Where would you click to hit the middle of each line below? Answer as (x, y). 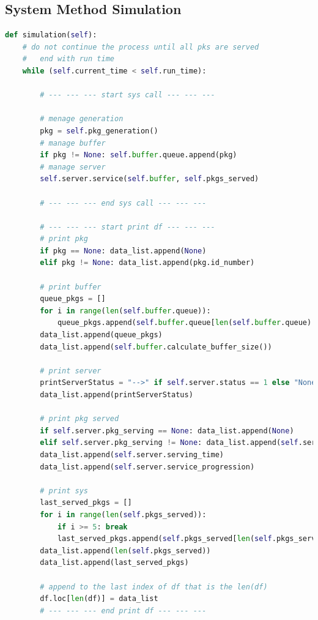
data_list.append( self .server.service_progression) (147, 467)
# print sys (64, 491)
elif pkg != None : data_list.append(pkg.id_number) (147, 263)
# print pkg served (79, 419)
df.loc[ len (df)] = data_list (99, 599)
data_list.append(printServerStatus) (116, 395)
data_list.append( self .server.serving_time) (132, 454)
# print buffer (71, 287)
